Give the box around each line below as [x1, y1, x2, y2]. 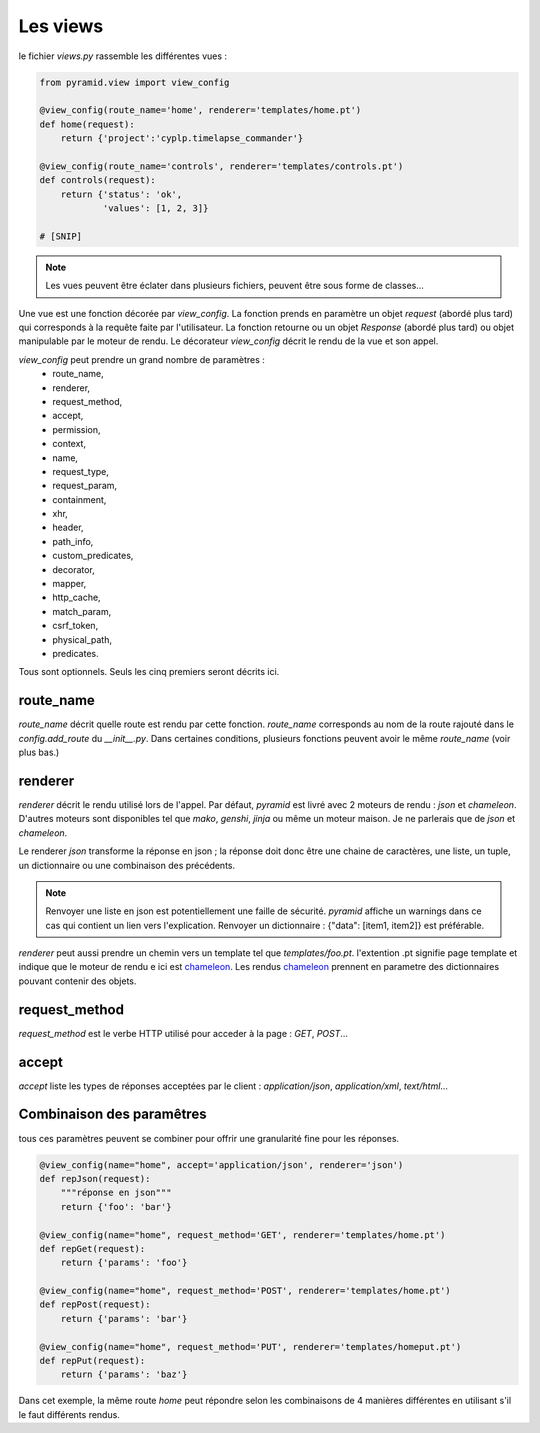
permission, [52, 423, 101, 435]
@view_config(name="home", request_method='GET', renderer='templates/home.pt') [39, 1229, 446, 1240]
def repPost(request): [39, 1299, 151, 1310]
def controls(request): [39, 175, 157, 186]
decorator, [52, 563, 95, 575]
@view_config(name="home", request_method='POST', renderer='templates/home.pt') [39, 1285, 452, 1297]
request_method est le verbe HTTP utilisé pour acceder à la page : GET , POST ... [18, 1027, 349, 1039]
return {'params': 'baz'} [60, 1369, 188, 1380]
